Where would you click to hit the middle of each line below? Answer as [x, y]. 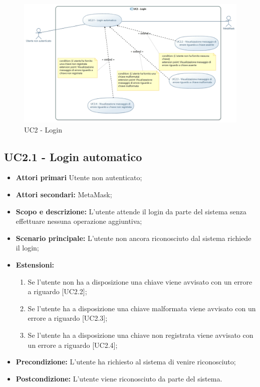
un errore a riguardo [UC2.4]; [73, 345]
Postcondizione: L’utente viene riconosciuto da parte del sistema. [119, 378]
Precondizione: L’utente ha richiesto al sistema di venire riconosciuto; [126, 362]
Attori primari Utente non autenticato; [79, 177]
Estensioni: [35, 264]
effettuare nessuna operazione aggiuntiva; [79, 221]
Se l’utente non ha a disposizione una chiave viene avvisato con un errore [140, 281]
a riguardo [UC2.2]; [57, 291]
